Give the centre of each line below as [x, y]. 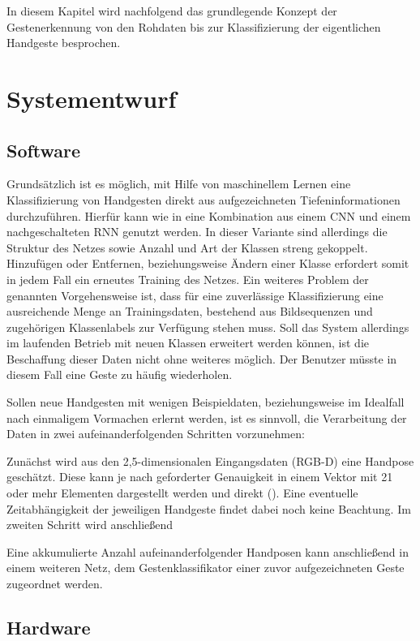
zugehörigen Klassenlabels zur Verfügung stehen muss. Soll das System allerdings [208, 327]
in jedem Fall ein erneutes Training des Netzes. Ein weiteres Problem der [188, 279]
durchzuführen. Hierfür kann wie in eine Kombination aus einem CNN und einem [209, 215]
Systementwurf [92, 98]
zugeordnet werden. [55, 584]
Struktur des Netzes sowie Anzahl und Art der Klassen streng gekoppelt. [187, 247]
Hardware [49, 627]
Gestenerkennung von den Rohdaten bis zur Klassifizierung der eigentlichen [194, 26]
